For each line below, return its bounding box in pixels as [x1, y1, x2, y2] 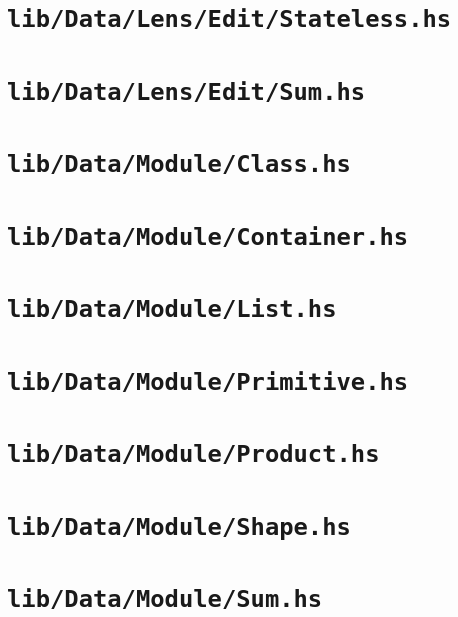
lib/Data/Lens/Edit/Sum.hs [7, 77, 366, 106]
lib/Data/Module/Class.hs [7, 150, 351, 179]
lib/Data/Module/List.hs [7, 295, 337, 324]
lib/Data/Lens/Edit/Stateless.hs [7, 5, 452, 34]
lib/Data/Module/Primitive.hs [7, 367, 409, 396]
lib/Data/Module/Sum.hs [7, 585, 323, 614]
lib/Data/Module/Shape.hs [7, 512, 351, 541]
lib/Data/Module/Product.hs [7, 440, 380, 469]
